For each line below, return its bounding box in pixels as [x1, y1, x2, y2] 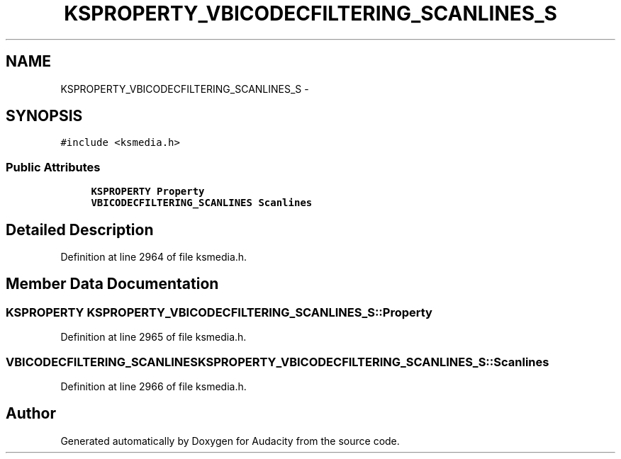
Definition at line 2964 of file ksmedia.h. [60, 251, 247, 263]
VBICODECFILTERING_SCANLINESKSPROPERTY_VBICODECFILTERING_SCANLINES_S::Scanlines [6, 354, 549, 369]
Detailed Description [6, 220, 154, 239]
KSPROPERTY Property [91, 186, 205, 198]
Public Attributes [6, 159, 101, 174]
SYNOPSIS [6, 107, 83, 125]
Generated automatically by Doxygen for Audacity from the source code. [60, 434, 400, 447]
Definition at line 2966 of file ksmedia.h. [60, 380, 247, 392]
